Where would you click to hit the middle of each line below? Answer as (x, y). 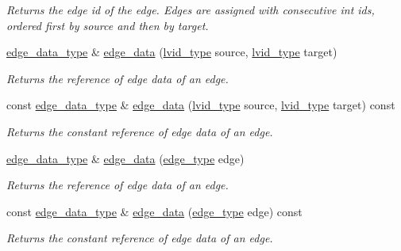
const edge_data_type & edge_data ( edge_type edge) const (154, 211)
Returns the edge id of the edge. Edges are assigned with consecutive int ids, (191, 10)
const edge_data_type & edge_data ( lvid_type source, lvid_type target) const (201, 105)
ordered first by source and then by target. (108, 25)
